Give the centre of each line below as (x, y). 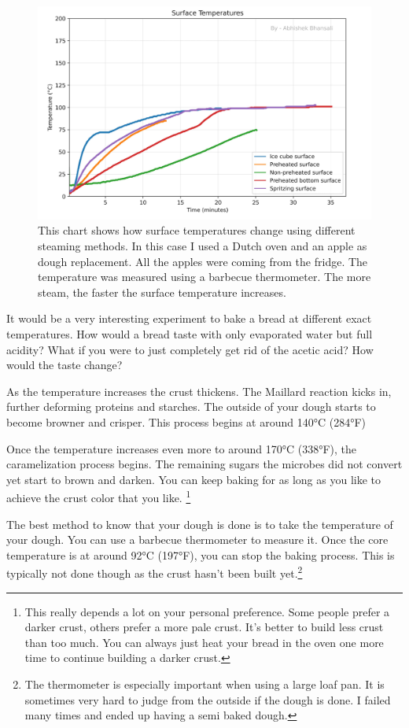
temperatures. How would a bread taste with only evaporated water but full (190, 333)
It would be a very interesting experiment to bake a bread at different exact (189, 318)
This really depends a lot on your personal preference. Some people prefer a (207, 611)
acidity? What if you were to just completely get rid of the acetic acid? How (190, 349)
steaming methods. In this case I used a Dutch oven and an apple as (203, 245)
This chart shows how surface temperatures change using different (197, 230)
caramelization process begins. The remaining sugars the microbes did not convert (204, 464)
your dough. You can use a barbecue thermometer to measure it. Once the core (197, 540)
